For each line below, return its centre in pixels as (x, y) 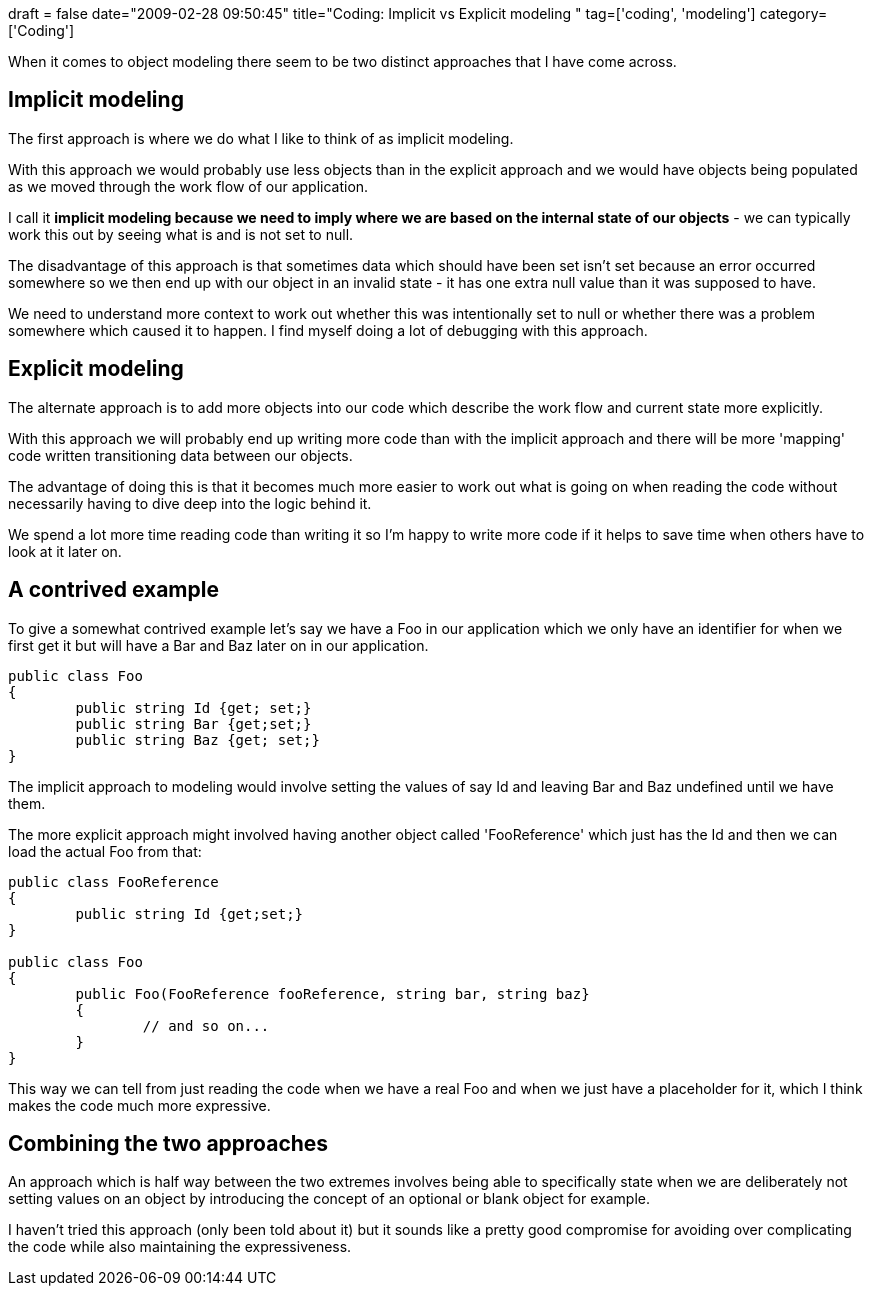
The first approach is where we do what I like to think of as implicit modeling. (261, 138)
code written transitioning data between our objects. (180, 455)
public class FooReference (113, 881)
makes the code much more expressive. (139, 1105)
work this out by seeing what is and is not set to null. (181, 234)
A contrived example (113, 590)
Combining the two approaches (168, 1143)
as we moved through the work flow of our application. (188, 186)
